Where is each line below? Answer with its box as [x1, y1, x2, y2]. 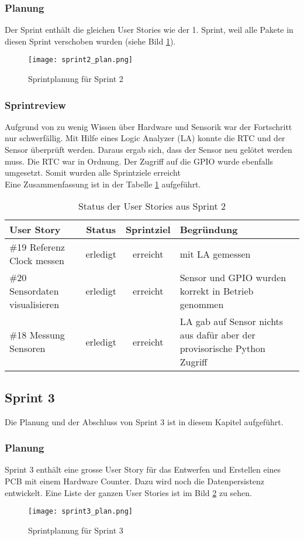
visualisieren [9, 298, 60, 312]
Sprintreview [5, 97, 66, 112]
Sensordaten [9, 284, 59, 298]
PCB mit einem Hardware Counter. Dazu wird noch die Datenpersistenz [5, 475, 265, 487]
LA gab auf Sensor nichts [179, 315, 284, 329]
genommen [179, 298, 224, 312]
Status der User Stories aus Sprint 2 [78, 199, 226, 213]
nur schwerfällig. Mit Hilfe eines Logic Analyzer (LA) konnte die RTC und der [5, 132, 285, 144]
